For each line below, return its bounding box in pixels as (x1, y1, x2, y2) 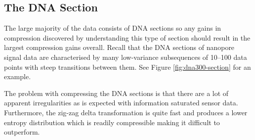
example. (4, 71, 31, 82)
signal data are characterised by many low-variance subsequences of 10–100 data (4, 51, 247, 62)
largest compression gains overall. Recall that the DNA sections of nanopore (4, 42, 235, 52)
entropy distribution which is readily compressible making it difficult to (4, 117, 220, 127)
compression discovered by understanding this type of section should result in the (4, 32, 251, 43)
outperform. (4, 127, 40, 137)
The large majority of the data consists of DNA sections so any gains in (4, 23, 221, 33)
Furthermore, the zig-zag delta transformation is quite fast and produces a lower (4, 107, 248, 117)
